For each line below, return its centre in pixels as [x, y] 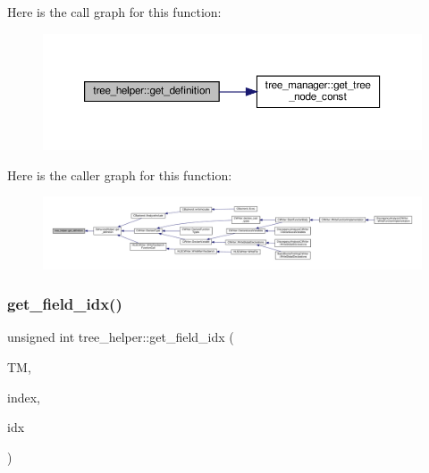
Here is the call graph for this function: [114, 12]
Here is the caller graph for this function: [120, 174]
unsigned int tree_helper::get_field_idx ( [121, 337]
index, [24, 397]
